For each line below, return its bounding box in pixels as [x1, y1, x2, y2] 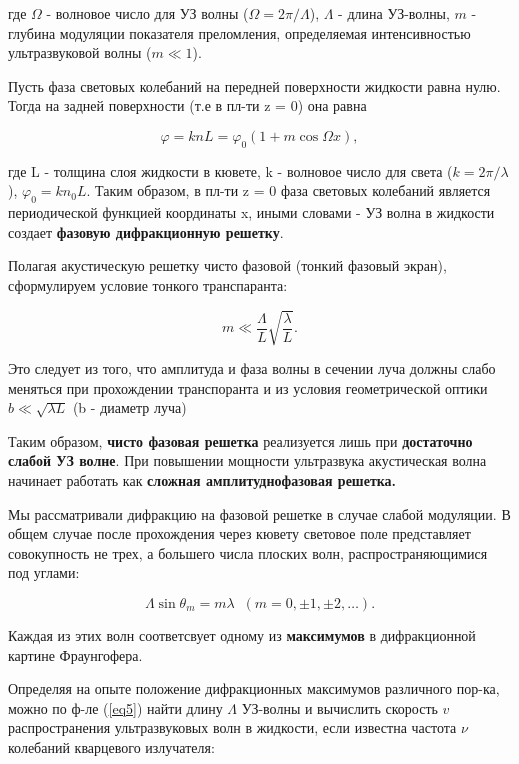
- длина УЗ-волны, [338, 3, 450, 23]
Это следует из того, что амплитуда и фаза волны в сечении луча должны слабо [8, 358, 496, 379]
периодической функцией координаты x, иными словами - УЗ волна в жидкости [8, 202, 495, 223]
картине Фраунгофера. [8, 644, 143, 665]
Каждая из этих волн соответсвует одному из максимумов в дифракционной [8, 625, 476, 646]
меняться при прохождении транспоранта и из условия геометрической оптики [8, 377, 488, 398]
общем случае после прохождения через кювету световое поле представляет [8, 523, 471, 544]
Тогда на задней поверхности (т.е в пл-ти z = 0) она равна [8, 95, 367, 116]
